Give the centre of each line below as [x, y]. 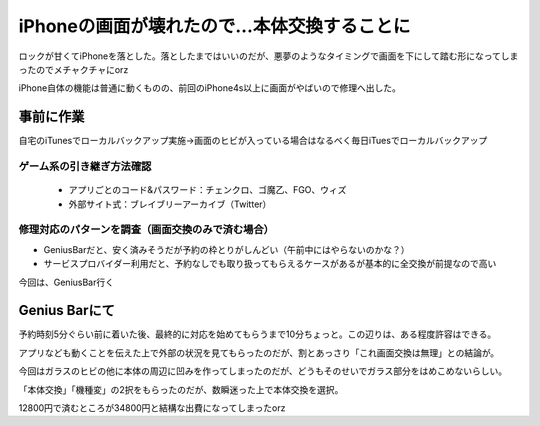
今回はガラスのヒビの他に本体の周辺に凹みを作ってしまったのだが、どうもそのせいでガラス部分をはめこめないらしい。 [263, 371]
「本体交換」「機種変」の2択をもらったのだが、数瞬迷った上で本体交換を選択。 [181, 389]
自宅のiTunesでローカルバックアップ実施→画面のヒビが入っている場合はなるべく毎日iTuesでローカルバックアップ [253, 141]
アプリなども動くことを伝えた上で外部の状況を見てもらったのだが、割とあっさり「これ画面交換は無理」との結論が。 [259, 352]
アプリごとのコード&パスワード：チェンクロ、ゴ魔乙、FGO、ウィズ [207, 190]
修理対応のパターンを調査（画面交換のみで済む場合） [146, 230]
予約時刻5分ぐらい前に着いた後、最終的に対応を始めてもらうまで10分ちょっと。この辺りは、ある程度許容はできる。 [257, 334]
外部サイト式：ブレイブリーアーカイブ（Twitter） [170, 204]
